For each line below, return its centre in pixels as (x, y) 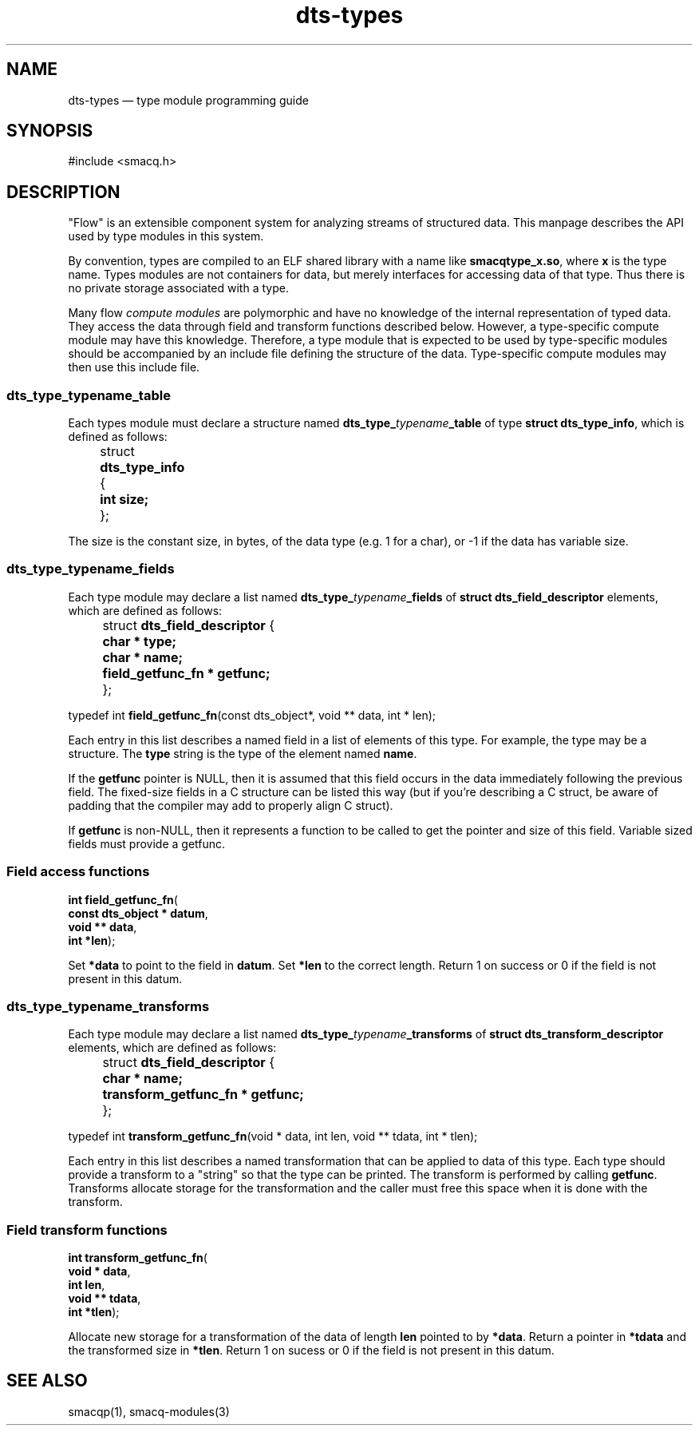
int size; (124, 500)
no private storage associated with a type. (178, 288)
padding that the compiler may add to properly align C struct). (231, 805)
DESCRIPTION (63, 192)
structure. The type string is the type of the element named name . (243, 753)
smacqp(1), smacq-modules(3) (149, 1411)
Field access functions (78, 872)
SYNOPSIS (50, 131)
